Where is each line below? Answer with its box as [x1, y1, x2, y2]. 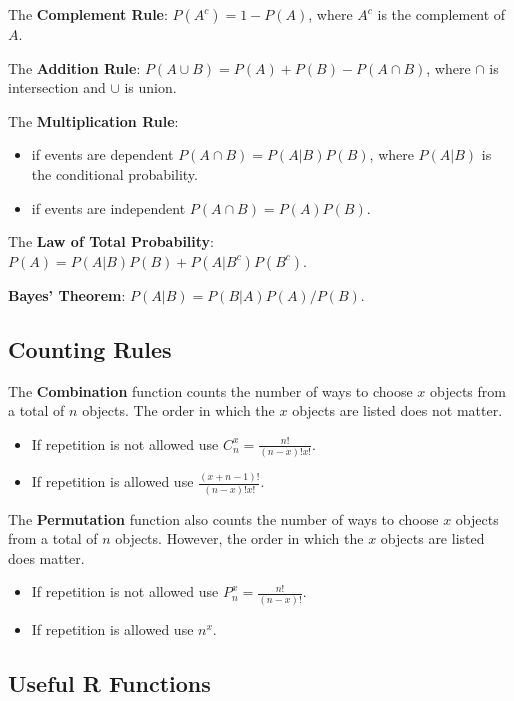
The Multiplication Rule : [8, 110, 179, 131]
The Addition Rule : [8, 57, 141, 78]
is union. [124, 77, 177, 98]
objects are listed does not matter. [292, 400, 503, 421]
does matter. [8, 547, 85, 568]
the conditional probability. [31, 163, 198, 184]
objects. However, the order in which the [115, 528, 364, 549]
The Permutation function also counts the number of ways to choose [8, 508, 439, 529]
